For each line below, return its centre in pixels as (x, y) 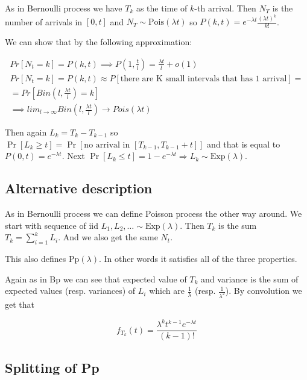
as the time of (162, 8)
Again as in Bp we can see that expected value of (96, 279)
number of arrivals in (44, 21)
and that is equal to (244, 144)
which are (167, 291)
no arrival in (107, 145)
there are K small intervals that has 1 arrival (204, 79)
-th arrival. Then (225, 8)
